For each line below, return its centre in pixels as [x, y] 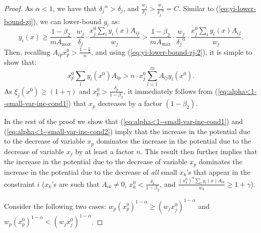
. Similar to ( [199, 8]
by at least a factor [105, 151]
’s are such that [76, 184]
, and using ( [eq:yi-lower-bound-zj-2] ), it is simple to [172, 51]
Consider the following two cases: [55, 206]
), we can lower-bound [67, 21]
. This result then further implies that [199, 151]
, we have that [75, 8]
